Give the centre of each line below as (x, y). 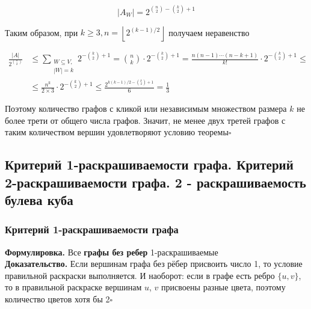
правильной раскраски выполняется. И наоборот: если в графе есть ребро (140, 275)
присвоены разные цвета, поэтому (223, 287)
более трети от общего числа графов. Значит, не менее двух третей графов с (145, 120)
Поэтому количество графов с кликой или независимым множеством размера (146, 109)
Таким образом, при (42, 32)
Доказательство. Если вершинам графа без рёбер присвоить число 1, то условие (154, 264)
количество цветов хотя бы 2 (57, 299)
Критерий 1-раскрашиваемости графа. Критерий (149, 164)
